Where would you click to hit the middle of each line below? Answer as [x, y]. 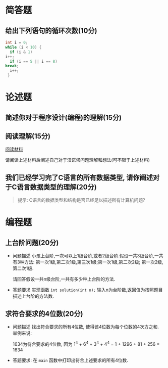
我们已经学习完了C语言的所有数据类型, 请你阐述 [79, 177]
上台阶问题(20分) [32, 242]
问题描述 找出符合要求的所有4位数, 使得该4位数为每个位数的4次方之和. [86, 327]
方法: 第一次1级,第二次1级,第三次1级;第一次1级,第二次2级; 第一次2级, [94, 262]
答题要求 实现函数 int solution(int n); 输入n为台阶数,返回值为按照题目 [88, 290]
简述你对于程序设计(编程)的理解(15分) [64, 118]
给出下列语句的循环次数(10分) [51, 31]
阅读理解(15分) [28, 136]
